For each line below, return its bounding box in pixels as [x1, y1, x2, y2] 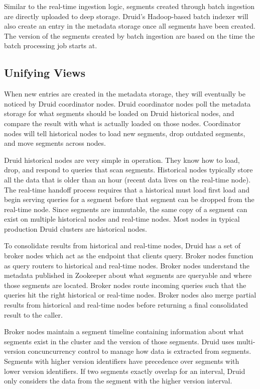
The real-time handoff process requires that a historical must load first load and [4, 184, 250, 194]
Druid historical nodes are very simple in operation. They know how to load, [4, 154, 240, 165]
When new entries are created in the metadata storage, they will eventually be [4, 88, 245, 99]
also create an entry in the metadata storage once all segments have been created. [4, 21, 255, 31]
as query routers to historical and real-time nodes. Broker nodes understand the [4, 260, 250, 270]
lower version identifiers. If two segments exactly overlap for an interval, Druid [4, 365, 245, 376]
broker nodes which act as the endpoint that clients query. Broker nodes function [4, 250, 253, 261]
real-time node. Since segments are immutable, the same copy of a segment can [4, 204, 247, 214]
